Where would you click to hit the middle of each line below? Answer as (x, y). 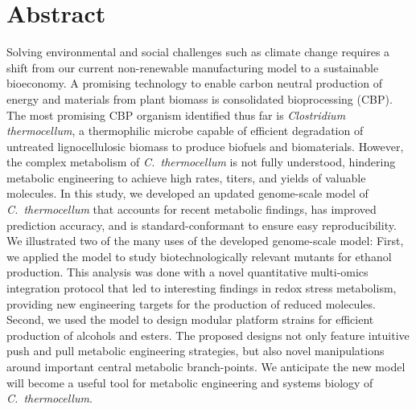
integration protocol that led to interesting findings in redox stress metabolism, (202, 288)
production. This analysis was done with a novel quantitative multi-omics (187, 272)
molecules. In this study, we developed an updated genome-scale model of (187, 193)
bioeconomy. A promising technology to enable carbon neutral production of (194, 83)
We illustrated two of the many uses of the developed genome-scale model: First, (205, 241)
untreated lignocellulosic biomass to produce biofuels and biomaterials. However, (205, 146)
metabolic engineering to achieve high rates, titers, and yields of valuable (186, 177)
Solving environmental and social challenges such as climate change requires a (198, 52)
